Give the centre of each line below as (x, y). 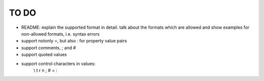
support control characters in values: (58, 63)
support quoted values (44, 55)
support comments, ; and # (49, 48)
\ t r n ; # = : (45, 70)
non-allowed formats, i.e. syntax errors (60, 34)
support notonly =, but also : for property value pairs (74, 41)
